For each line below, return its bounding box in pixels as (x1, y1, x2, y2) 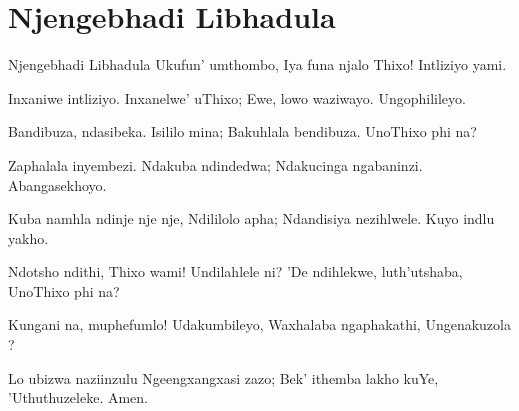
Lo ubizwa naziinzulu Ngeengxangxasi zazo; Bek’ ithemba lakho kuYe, (8, 367, 439, 388)
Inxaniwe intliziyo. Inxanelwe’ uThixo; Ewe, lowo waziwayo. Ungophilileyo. (8, 87, 466, 108)
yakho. (8, 227, 49, 248)
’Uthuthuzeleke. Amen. (8, 387, 148, 408)
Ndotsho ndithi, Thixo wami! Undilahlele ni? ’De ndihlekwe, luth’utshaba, (8, 261, 463, 282)
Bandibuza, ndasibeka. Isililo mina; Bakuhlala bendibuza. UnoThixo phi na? (8, 121, 477, 142)
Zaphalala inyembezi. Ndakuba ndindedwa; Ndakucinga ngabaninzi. (8, 154, 423, 175)
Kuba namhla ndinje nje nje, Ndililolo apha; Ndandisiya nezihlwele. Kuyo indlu (8, 208, 495, 229)
